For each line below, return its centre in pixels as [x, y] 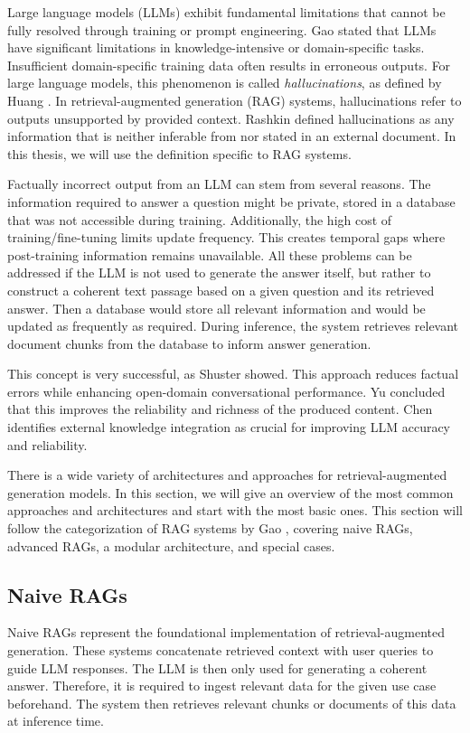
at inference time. [56, 721]
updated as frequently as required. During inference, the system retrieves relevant [233, 326]
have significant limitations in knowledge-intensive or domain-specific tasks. [216, 47]
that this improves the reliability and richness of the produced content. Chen [220, 409]
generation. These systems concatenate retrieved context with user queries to [221, 650]
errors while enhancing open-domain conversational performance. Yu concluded [226, 391]
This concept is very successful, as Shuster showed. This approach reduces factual [233, 374]
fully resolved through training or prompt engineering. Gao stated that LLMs [222, 29]
